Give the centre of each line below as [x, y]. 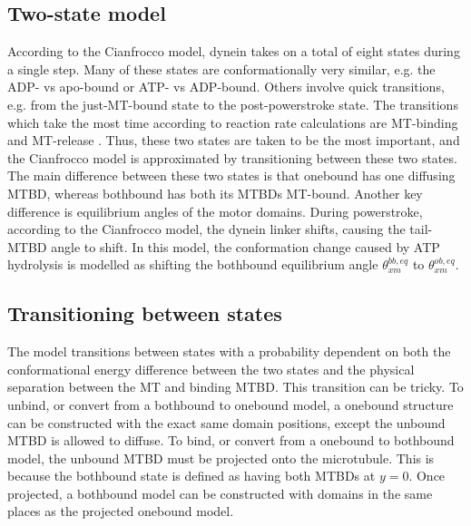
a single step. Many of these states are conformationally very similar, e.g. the [221, 68]
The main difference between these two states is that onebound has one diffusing [231, 175]
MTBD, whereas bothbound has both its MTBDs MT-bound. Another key [215, 193]
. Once [427, 476]
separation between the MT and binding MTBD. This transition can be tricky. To [235, 387]
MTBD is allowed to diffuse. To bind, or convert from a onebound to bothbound [231, 440]
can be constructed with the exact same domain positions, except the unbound [226, 422]
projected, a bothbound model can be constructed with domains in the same [220, 493]
